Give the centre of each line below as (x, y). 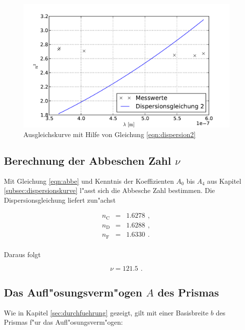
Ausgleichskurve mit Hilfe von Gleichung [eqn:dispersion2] (110, 134)
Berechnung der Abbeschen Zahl (87, 160)
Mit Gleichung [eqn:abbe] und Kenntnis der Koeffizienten (89, 181)
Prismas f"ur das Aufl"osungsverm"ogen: (63, 322)
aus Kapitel (224, 181)
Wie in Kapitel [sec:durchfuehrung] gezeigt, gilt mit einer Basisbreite (106, 312)
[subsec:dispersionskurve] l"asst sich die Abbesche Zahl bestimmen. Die (110, 190)
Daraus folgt (22, 254)
